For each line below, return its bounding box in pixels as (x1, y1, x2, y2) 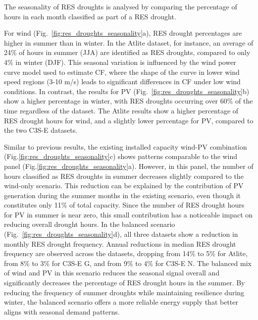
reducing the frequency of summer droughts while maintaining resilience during (4, 287, 245, 297)
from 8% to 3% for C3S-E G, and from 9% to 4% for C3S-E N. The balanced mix (4, 258, 252, 268)
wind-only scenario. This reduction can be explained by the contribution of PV (4, 180, 244, 191)
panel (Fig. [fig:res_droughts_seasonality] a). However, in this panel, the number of (4, 160, 254, 171)
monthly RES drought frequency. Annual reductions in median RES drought (4, 238, 236, 249)
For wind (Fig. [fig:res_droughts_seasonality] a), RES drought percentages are (4, 28, 242, 38)
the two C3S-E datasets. (4, 125, 78, 135)
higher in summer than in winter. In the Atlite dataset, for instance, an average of (4, 37, 254, 48)
